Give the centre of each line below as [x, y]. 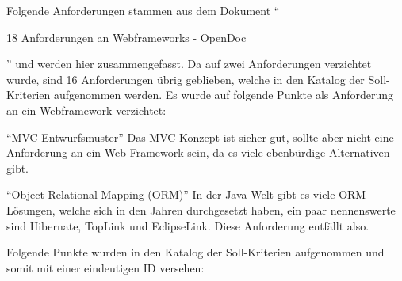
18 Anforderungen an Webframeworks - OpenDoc [126, 37]
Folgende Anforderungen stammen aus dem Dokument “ [143, 10]
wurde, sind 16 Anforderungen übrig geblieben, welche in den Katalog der [186, 79]
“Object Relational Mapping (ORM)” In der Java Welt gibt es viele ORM [186, 194]
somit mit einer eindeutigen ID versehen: [105, 267]
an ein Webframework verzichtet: [86, 110]
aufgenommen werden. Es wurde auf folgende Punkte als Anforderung [224, 95]
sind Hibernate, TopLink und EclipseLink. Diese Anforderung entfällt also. [188, 225]
